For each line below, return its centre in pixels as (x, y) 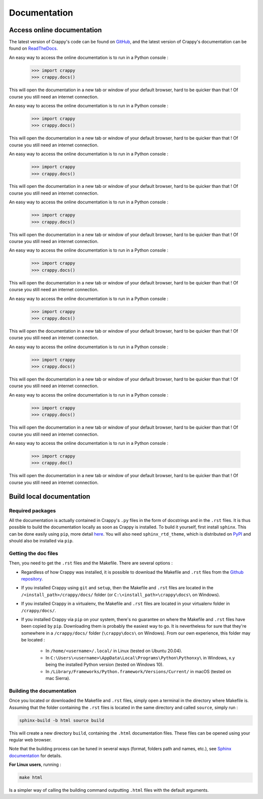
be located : (33, 640)
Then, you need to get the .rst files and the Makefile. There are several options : (91, 563)
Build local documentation (50, 496)
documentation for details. (35, 756)
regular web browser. (30, 739)
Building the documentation (43, 691)
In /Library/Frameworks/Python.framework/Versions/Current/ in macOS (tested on (138, 671)
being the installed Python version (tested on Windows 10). (105, 665)
